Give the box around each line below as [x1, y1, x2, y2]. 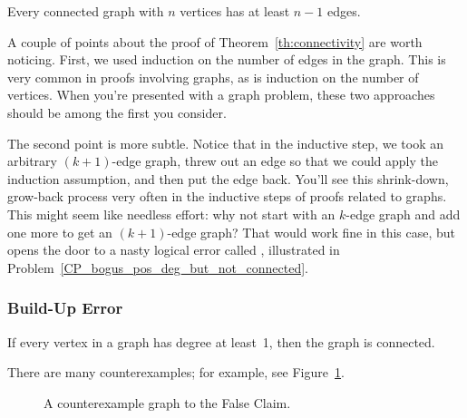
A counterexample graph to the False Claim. [44, 393, 291, 412]
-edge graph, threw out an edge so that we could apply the [112, 151, 439, 170]
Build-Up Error [7, 296, 123, 319]
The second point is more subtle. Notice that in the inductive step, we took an [7, 133, 443, 152]
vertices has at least [180, 2, 290, 20]
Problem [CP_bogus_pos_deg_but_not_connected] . [7, 258, 308, 277]
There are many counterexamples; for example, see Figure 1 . [7, 363, 345, 382]
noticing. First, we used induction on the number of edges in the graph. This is [7, 50, 446, 69]
